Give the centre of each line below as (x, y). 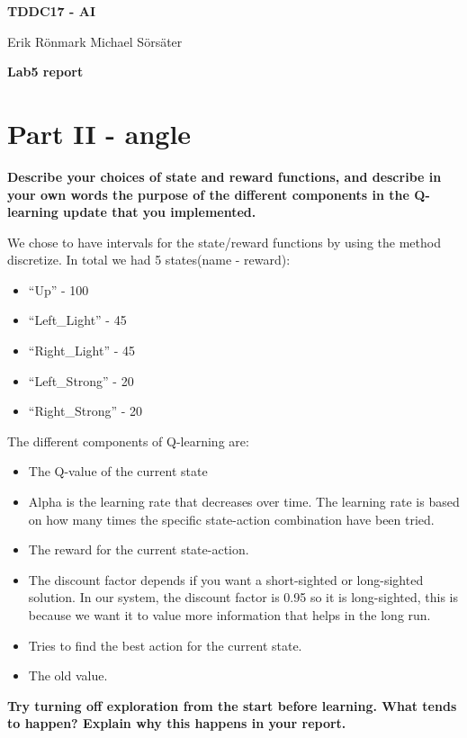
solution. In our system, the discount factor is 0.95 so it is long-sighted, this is (243, 597)
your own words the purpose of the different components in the (208, 194)
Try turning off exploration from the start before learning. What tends (232, 705)
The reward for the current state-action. (139, 549)
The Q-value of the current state (118, 471)
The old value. (68, 675)
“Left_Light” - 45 (77, 320)
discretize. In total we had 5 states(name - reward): (149, 260)
